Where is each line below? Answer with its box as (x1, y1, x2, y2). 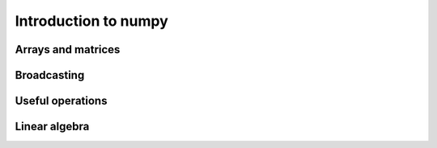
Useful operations (15, 94, 108, 108)
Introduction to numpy (15, 12, 169, 30)
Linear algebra (15, 120, 90, 134)
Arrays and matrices (15, 43, 121, 56)
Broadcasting (15, 68, 85, 82)
